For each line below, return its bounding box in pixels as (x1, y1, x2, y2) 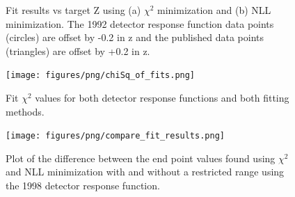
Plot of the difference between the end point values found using (6, 150, 276, 165)
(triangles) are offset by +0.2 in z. (6, 43, 150, 58)
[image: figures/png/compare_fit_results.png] (6, 131, 225, 141)
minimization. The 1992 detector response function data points (6, 16, 274, 31)
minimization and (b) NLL (157, 3, 271, 17)
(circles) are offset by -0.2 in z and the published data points (6, 30, 264, 45)
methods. (6, 104, 45, 118)
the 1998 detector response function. (6, 178, 160, 193)
